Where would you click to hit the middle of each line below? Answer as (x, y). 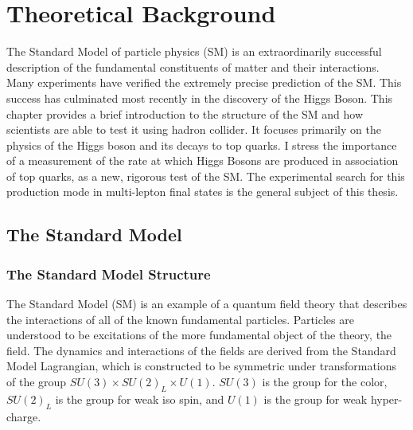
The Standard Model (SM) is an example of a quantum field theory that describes (207, 304)
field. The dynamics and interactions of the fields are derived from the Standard (201, 350)
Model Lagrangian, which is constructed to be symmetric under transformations (202, 366)
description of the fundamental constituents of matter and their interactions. (193, 66)
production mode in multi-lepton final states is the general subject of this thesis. (203, 192)
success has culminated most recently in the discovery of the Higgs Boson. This (200, 98)
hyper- (386, 399)
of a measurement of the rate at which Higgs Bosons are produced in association (203, 160)
